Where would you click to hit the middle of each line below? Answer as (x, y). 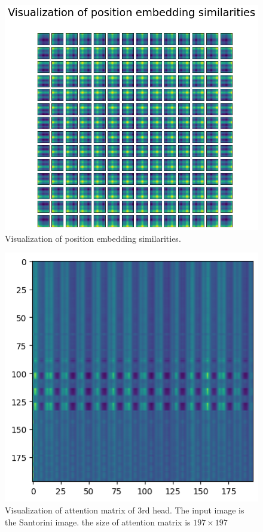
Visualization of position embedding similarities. (93, 238)
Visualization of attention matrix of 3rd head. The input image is (125, 510)
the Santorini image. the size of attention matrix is (98, 522)
